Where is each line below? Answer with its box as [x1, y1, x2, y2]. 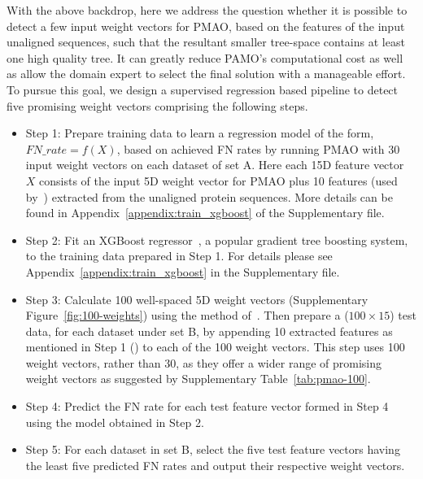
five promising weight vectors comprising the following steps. [7, 97, 308, 114]
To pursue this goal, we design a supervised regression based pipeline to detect [7, 81, 399, 98]
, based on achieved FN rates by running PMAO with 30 [116, 140, 400, 157]
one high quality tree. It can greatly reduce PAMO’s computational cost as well [7, 49, 403, 66]
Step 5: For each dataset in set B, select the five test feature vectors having [25, 441, 400, 458]
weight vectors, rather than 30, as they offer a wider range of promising [25, 354, 382, 371]
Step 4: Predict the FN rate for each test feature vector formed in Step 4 [25, 398, 389, 415]
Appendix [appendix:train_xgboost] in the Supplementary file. [25, 263, 340, 280]
